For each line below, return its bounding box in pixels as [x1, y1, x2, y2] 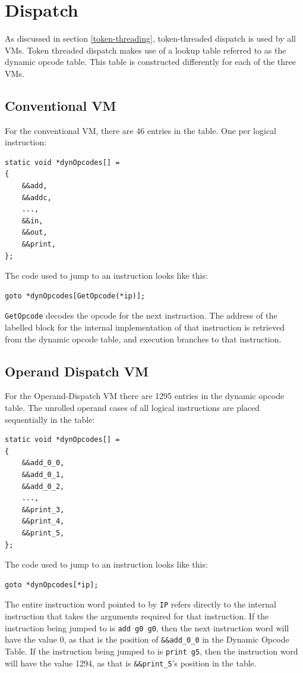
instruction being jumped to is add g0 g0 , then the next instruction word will [5, 621, 289, 634]
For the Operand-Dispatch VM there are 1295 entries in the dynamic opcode [5, 390, 285, 402]
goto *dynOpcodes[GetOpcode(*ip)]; [5, 291, 146, 300]
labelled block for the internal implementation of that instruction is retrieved [5, 321, 285, 334]
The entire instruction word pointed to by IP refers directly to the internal [5, 598, 276, 610]
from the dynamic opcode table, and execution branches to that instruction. [5, 332, 282, 345]
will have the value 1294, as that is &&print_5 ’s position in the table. [5, 656, 257, 669]
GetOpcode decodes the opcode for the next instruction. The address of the [5, 309, 277, 322]
